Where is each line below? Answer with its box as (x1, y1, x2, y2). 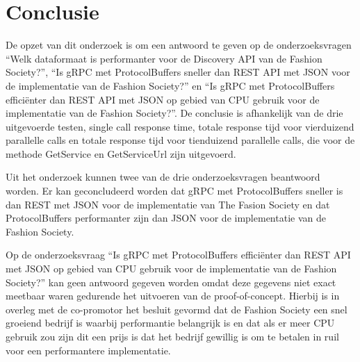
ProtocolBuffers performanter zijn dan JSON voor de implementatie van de (6, 211, 326, 225)
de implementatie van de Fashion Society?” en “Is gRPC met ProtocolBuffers (6, 78, 335, 92)
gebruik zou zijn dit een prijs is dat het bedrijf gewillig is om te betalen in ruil (6, 329, 339, 343)
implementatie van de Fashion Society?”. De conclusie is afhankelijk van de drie (6, 106, 343, 120)
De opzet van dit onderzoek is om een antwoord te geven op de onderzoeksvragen (6, 38, 352, 52)
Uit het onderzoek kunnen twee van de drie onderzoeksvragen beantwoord (6, 170, 320, 184)
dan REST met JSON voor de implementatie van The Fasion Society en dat (6, 197, 330, 211)
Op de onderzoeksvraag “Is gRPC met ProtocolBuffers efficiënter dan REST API (6, 247, 351, 262)
